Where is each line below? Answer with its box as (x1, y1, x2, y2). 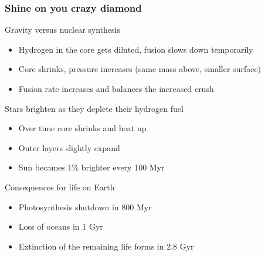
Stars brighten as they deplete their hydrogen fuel (5, 102, 184, 114)
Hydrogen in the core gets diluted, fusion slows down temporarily (18, 43, 253, 55)
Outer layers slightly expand (18, 141, 120, 153)
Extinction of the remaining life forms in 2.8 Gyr (18, 240, 194, 252)
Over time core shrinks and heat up (18, 122, 147, 134)
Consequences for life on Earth (5, 180, 115, 193)
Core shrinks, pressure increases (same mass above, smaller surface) (18, 63, 261, 75)
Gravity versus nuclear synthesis (5, 23, 120, 36)
